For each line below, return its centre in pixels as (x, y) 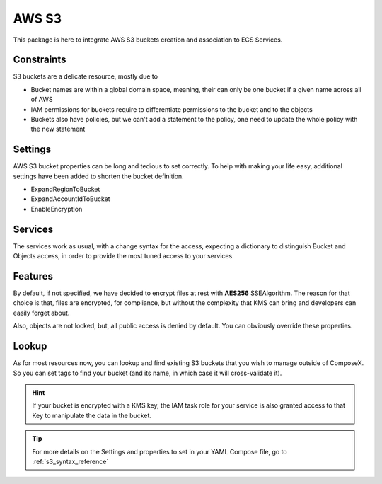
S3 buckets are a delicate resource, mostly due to (86, 76)
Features (33, 276)
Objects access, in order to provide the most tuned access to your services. (123, 256)
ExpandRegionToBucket (65, 189)
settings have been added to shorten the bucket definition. (98, 176)
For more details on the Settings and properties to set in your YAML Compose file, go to (160, 451)
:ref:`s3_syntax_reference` (70, 461)
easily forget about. (41, 313)
